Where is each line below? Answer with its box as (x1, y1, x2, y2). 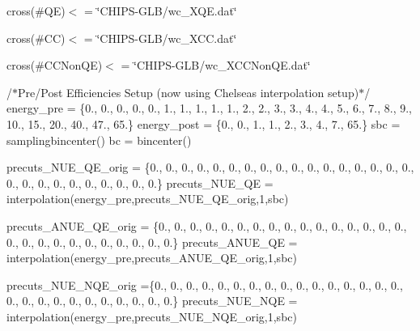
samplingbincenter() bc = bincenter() (6, 131, 192, 148)
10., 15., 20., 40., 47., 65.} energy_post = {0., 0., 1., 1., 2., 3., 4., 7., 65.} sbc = (6, 115, 401, 132)
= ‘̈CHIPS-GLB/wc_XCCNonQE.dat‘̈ (121, 57, 311, 74)
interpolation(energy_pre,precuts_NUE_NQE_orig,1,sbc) (6, 308, 297, 325)
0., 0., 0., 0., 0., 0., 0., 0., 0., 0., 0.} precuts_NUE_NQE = (6, 292, 298, 309)
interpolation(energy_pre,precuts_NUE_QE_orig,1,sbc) (6, 190, 289, 207)
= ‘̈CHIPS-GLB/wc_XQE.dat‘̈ (84, 2, 237, 19)
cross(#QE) (6, 2, 66, 19)
